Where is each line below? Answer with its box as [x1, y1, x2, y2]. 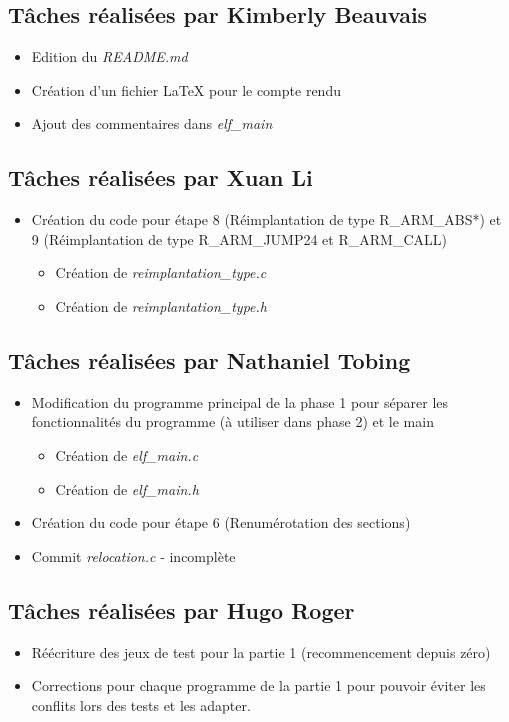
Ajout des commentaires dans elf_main [31, 113, 273, 134]
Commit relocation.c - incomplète [31, 545, 236, 566]
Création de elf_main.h [55, 478, 199, 499]
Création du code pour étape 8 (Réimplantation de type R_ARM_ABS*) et [31, 209, 502, 230]
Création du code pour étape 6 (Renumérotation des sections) [31, 512, 411, 533]
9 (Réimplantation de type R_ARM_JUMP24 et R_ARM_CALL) [31, 228, 447, 249]
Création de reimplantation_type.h [55, 295, 267, 316]
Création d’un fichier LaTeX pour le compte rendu [31, 79, 341, 100]
